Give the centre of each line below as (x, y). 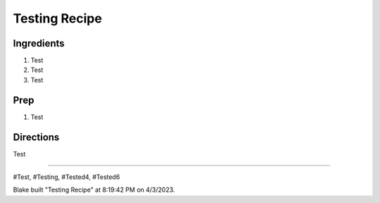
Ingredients (39, 43)
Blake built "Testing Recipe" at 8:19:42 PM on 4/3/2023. (94, 190)
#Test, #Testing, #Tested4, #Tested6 (66, 177)
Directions (36, 137)
